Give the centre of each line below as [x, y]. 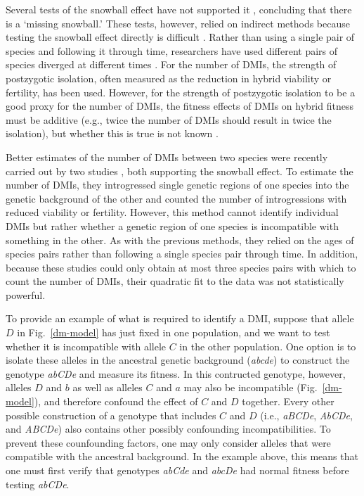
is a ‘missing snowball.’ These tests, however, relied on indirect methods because [178, 23]
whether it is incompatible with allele [86, 346]
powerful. [26, 294]
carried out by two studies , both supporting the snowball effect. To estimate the [180, 171]
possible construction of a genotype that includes [111, 415]
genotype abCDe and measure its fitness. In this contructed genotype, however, [176, 373]
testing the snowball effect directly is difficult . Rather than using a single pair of [180, 37]
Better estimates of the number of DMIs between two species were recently [167, 157]
